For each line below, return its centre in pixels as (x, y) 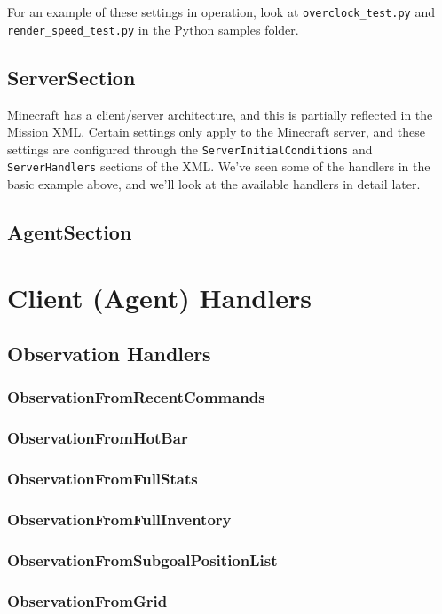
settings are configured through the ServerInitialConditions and (190, 149)
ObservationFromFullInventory (119, 519)
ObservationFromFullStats (103, 479)
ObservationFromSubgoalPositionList (142, 559)
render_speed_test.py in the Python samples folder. (153, 29)
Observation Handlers (109, 354)
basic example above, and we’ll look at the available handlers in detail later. (214, 184)
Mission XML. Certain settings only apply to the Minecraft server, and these (216, 132)
